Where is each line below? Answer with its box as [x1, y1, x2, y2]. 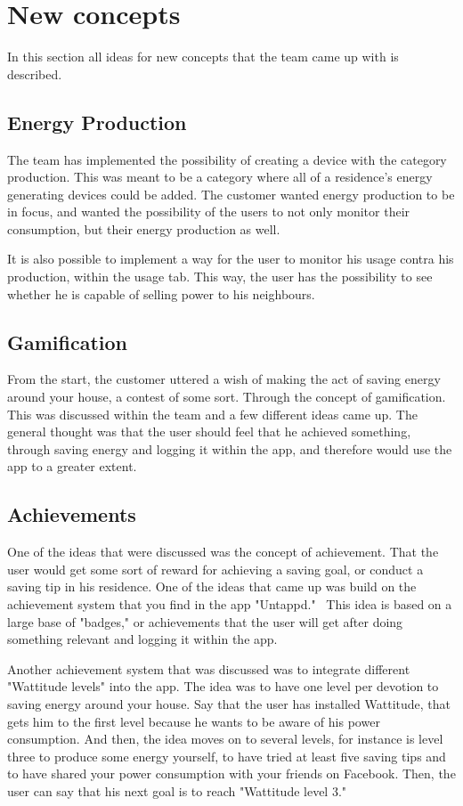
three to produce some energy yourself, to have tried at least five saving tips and [7, 746, 446, 765]
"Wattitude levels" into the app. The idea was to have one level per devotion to [7, 677, 439, 696]
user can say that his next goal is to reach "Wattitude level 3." [7, 781, 347, 800]
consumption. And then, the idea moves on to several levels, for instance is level [7, 729, 443, 748]
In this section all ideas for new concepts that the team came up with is [7, 47, 399, 66]
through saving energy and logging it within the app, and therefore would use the [7, 439, 452, 458]
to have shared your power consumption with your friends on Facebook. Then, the [7, 764, 456, 783]
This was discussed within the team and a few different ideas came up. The [7, 404, 418, 423]
